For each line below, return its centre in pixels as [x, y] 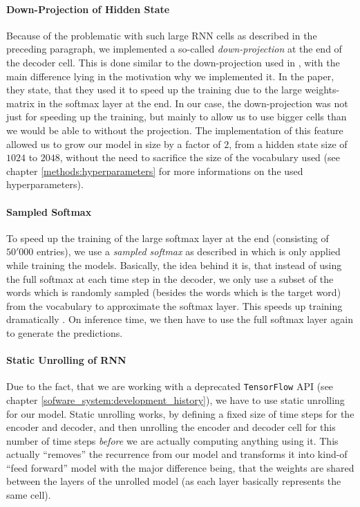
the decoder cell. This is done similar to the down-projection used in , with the [173, 62]
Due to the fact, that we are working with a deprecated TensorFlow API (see [170, 386]
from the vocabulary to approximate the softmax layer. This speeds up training [174, 305]
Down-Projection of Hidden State [88, 9]
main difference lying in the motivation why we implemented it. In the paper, [170, 76]
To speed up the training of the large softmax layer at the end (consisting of [168, 238]
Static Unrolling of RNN [66, 360]
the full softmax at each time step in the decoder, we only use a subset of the [170, 278]
